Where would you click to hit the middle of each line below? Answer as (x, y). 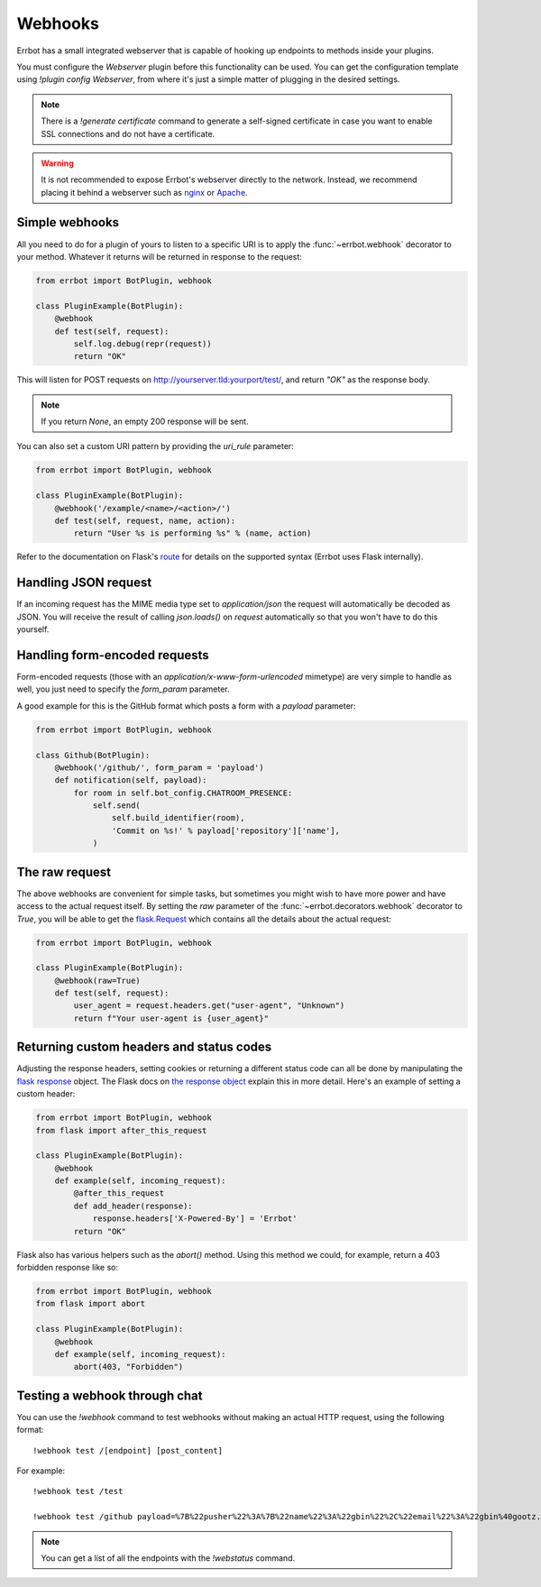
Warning (57, 163)
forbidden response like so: (68, 1268)
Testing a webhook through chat (110, 1395)
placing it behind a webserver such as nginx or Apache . (144, 192)
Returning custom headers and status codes (144, 1047)
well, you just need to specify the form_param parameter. (123, 689)
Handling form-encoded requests (113, 655)
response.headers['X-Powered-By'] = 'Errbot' (195, 1219)
